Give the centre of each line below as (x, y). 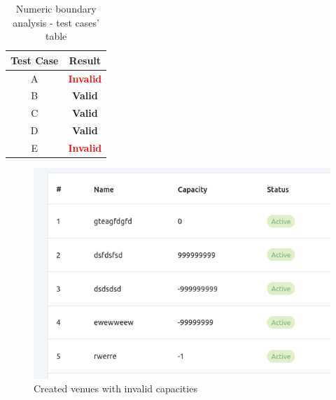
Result (85, 60)
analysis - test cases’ (56, 22)
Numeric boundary (56, 8)
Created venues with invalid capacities (115, 388)
